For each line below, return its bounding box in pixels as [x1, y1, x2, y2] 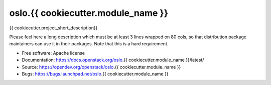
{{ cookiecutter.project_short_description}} [9, 25, 98, 31]
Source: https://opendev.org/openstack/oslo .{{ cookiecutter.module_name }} [22, 64, 181, 70]
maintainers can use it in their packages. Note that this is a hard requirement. [9, 41, 169, 47]
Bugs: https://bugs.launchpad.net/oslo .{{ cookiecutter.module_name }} [22, 71, 169, 77]
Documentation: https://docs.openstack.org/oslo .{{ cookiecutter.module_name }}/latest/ [22, 57, 204, 63]
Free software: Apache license [22, 50, 85, 56]
